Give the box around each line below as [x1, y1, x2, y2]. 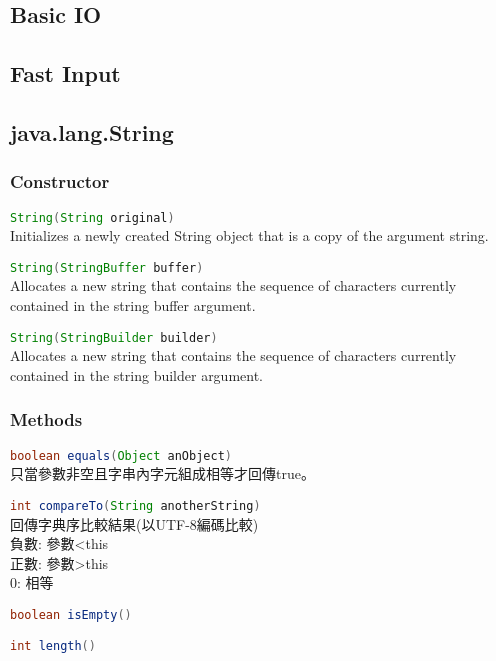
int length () [10, 638, 96, 653]
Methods [10, 407, 83, 432]
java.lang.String [10, 116, 174, 147]
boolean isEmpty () [10, 608, 132, 622]
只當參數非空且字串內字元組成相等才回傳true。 [10, 463, 315, 484]
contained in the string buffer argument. [10, 295, 256, 316]
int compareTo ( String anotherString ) [10, 498, 261, 513]
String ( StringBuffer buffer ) [10, 260, 204, 275]
